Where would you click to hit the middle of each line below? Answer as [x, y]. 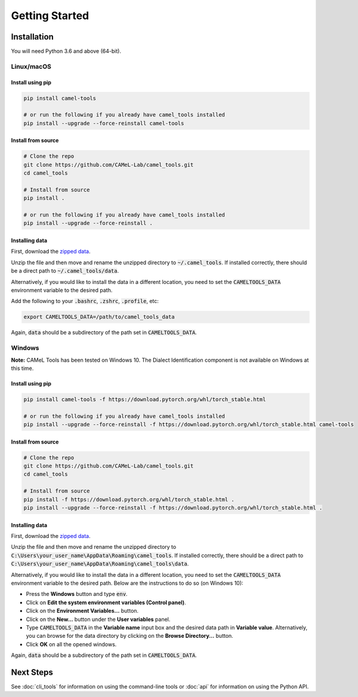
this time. [22, 368]
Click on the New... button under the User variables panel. [98, 619]
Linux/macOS [31, 66]
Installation [32, 37]
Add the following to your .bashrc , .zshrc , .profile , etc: [85, 301]
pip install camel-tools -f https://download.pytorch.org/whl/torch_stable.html [145, 399]
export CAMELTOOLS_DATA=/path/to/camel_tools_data [99, 317]
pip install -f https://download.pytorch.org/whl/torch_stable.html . [129, 499]
